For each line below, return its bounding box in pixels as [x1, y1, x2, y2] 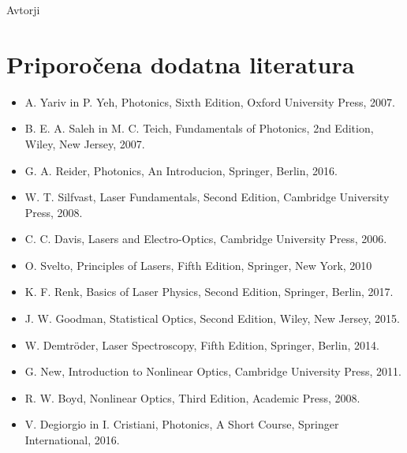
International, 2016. [24, 432, 120, 448]
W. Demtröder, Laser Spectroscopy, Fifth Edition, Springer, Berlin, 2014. [24, 336, 379, 353]
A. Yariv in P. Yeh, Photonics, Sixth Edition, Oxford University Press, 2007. [24, 93, 395, 110]
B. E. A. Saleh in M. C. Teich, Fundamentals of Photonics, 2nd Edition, [24, 120, 374, 137]
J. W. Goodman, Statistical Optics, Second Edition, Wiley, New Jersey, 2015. [24, 310, 400, 327]
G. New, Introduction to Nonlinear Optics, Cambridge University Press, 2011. [24, 363, 401, 380]
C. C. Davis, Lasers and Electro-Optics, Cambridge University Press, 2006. [24, 230, 387, 247]
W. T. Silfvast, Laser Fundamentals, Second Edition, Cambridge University [24, 189, 390, 205]
